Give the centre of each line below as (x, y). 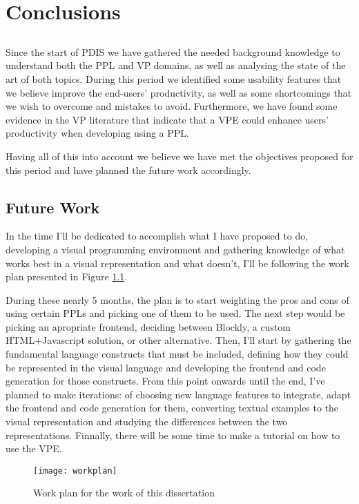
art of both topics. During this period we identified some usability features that (174, 78)
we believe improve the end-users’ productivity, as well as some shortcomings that (179, 92)
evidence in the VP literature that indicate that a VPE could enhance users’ (167, 119)
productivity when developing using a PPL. (97, 133)
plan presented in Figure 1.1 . (67, 277)
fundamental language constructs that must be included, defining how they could (177, 354)
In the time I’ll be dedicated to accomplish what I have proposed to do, (157, 236)
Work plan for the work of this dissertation (124, 493)
